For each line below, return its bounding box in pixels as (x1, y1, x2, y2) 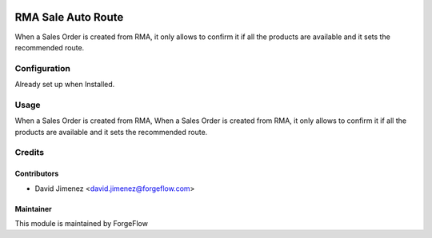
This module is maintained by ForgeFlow (14, 218, 148, 228)
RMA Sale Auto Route (14, 10, 124, 24)
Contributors (14, 169, 59, 179)
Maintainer (14, 204, 52, 213)
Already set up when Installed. (14, 80, 115, 89)
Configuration (14, 62, 71, 73)
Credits (14, 147, 44, 158)
